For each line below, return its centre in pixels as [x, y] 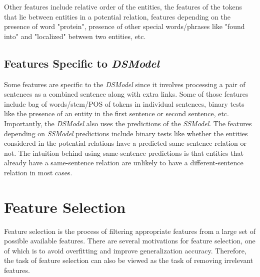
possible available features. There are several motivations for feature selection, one [130, 241]
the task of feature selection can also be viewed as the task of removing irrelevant [129, 260]
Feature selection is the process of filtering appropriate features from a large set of [130, 231]
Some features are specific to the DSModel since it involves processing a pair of [125, 84]
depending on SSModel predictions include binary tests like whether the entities [126, 133]
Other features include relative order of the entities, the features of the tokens [123, 7]
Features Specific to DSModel [82, 63]
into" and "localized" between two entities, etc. [75, 36]
